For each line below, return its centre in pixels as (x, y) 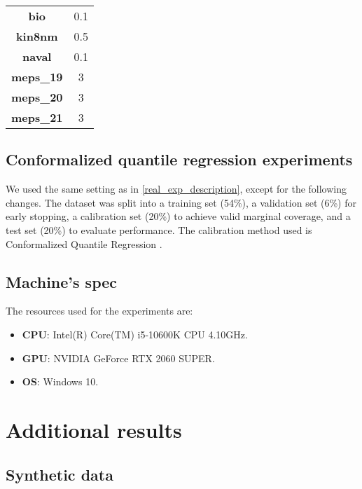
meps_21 (37, 117)
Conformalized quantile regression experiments (179, 159)
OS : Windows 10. (60, 381)
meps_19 (37, 77)
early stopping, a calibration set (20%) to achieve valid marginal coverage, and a (178, 216)
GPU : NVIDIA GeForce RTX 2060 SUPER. (118, 358)
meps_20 (37, 97)
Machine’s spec (62, 281)
